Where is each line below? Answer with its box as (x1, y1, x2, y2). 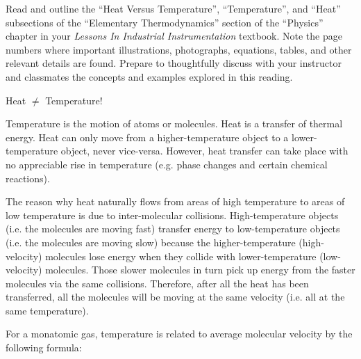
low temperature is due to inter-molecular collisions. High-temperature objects (6, 207, 339, 222)
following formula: (6, 340, 82, 355)
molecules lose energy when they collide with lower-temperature (45, 248, 317, 263)
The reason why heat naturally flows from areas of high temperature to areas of (6, 194, 345, 209)
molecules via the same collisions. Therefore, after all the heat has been (6, 276, 309, 290)
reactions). (6, 170, 50, 185)
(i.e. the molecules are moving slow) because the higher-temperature (6, 234, 296, 249)
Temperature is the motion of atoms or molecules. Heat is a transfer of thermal (6, 116, 343, 131)
